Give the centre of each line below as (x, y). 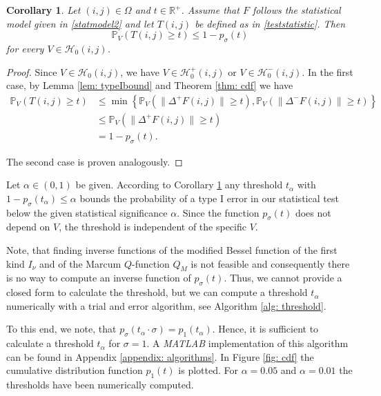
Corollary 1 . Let (43, 10)
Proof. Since (32, 71)
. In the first (328, 71)
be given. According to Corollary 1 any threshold (179, 185)
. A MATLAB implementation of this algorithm (247, 343)
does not (313, 212)
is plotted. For (208, 370)
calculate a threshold (50, 343)
